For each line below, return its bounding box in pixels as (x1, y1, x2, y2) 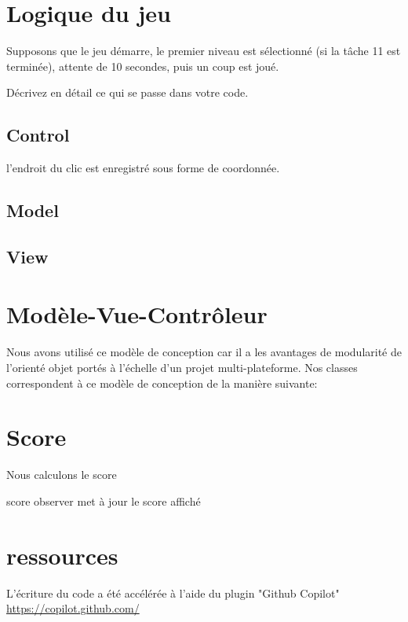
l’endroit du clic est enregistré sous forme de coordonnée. (6, 160, 280, 176)
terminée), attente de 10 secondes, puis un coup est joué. (6, 57, 279, 74)
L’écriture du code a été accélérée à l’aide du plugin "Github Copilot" (6, 584, 340, 601)
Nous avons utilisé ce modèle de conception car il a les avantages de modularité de (6, 344, 402, 360)
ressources (6, 539, 118, 571)
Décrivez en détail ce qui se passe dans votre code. (6, 84, 249, 101)
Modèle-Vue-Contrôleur (6, 298, 268, 330)
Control (6, 123, 70, 147)
